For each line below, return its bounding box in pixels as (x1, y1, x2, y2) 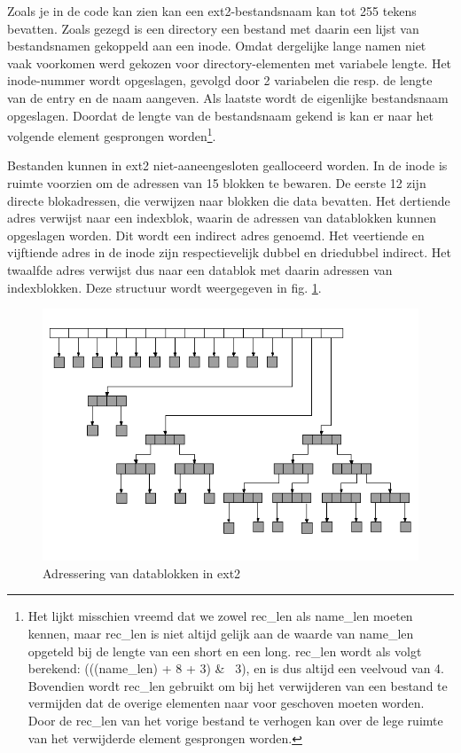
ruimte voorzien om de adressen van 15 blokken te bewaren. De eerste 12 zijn (7, 174, 426, 192)
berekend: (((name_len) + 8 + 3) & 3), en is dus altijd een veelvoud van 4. (27, 659, 444, 678)
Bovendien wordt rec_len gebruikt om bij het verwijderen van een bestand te (27, 676, 448, 694)
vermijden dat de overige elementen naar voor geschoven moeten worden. (27, 694, 425, 712)
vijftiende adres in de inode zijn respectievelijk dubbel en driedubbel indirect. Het (7, 243, 451, 262)
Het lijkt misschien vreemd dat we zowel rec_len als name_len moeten (27, 607, 413, 625)
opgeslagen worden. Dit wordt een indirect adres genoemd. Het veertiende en (7, 225, 425, 244)
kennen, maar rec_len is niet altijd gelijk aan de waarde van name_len (27, 624, 414, 643)
